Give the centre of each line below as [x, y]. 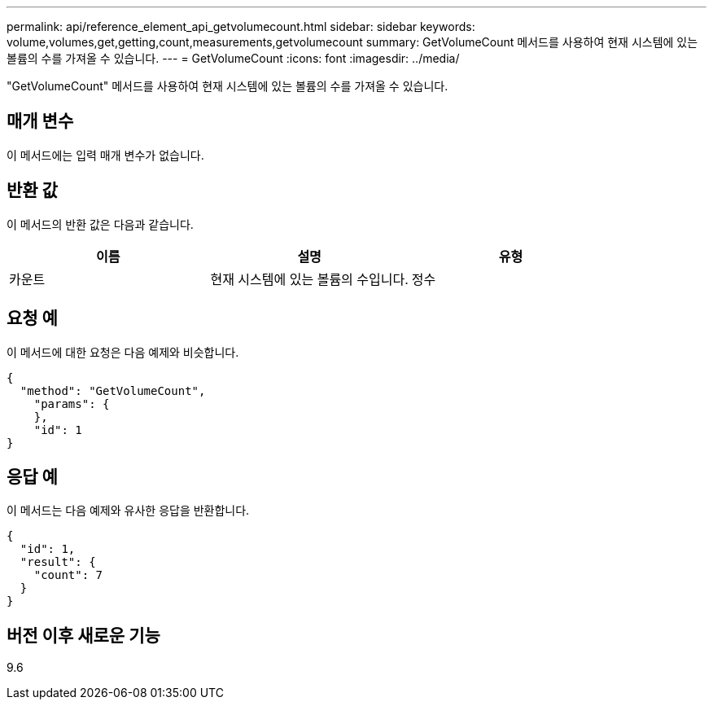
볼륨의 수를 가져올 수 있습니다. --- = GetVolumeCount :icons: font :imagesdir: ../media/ [233, 58]
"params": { [72, 403]
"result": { [58, 562]
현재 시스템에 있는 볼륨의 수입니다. [309, 279]
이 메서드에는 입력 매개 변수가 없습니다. [105, 155]
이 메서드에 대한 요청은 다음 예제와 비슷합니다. [123, 352]
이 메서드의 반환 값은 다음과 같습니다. [100, 224]
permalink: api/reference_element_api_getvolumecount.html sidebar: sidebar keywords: [241, 26]
